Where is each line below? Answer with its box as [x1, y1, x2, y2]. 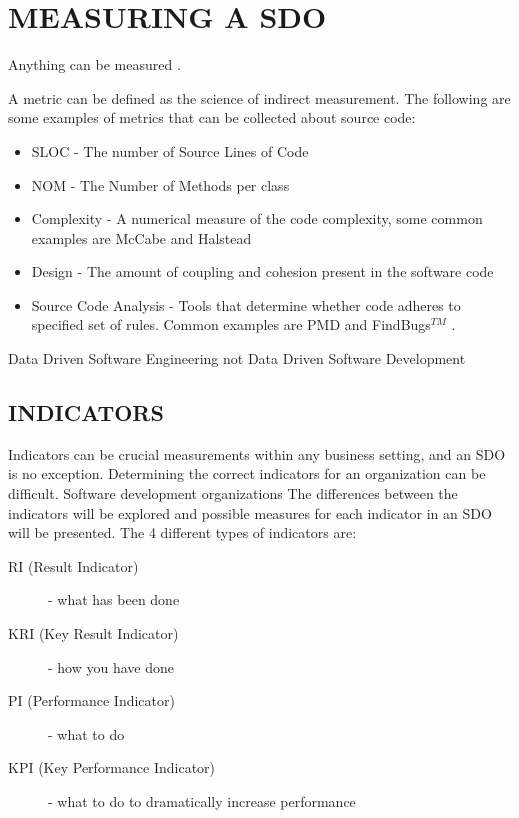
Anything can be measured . [8, 54, 181, 75]
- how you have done [48, 656, 174, 677]
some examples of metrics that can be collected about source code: [8, 107, 416, 128]
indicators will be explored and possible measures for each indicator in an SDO [8, 502, 492, 523]
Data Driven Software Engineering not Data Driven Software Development [8, 348, 466, 369]
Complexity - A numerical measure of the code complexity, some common [31, 208, 483, 229]
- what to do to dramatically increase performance [48, 790, 356, 811]
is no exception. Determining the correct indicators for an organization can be [8, 463, 486, 484]
